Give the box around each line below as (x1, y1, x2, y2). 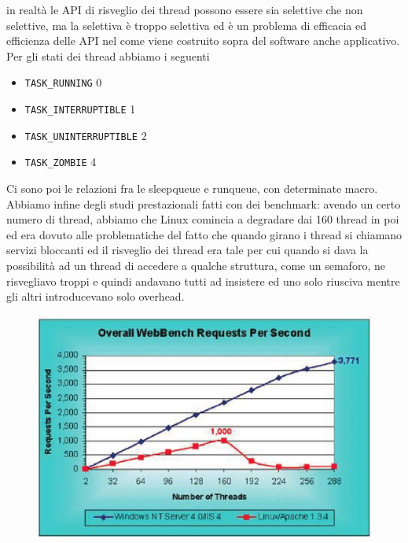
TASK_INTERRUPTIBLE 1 (24, 101, 136, 117)
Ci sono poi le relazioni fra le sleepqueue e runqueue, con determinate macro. (6, 180, 378, 196)
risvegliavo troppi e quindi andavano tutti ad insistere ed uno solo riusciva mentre (6, 272, 400, 289)
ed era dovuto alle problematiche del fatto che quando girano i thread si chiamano (6, 226, 402, 242)
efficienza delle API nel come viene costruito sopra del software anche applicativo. (6, 32, 400, 49)
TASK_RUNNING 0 (24, 74, 102, 90)
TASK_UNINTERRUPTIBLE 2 (24, 127, 147, 143)
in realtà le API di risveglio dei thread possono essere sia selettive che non (6, 2, 363, 17)
